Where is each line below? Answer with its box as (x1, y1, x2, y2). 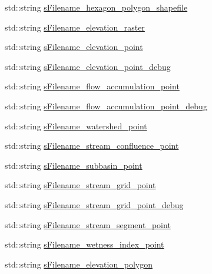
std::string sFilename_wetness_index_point (5, 238, 164, 250)
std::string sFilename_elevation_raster (5, 21, 145, 33)
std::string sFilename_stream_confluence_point (5, 139, 179, 152)
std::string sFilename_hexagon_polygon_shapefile (5, 1, 188, 13)
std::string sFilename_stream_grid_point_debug (5, 198, 184, 210)
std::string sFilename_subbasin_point (5, 159, 143, 171)
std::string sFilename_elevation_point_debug (5, 60, 171, 72)
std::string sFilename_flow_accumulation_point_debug (5, 99, 207, 112)
